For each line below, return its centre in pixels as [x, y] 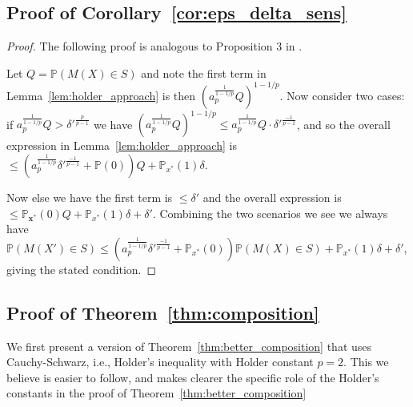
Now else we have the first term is [90, 197]
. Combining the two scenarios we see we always [270, 213]
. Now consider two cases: [342, 95]
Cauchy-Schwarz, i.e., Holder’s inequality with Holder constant [160, 362]
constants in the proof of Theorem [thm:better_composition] [156, 393]
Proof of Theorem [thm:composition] [163, 312]
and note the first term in [204, 73]
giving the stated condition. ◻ [82, 269]
